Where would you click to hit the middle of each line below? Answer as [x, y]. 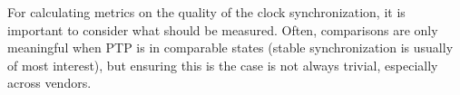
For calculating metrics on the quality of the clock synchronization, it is [206, 12]
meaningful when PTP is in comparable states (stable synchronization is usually [230, 47]
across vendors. [49, 83]
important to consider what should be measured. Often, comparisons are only [223, 29]
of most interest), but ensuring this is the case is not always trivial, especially [223, 65]
